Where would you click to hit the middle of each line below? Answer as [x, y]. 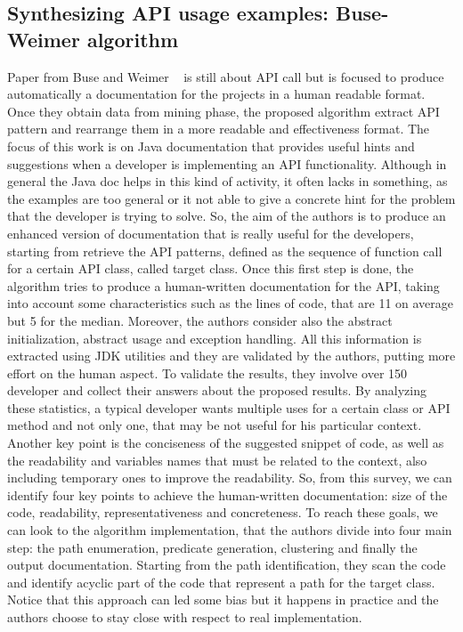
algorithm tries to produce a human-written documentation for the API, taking [223, 285]
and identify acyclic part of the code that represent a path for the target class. [221, 582]
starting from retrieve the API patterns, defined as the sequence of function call [225, 251]
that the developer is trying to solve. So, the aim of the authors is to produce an [227, 216]
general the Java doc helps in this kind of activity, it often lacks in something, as [227, 181]
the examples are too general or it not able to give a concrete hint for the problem [231, 198]
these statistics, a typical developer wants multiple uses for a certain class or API [229, 407]
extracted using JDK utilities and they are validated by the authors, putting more [231, 356]
